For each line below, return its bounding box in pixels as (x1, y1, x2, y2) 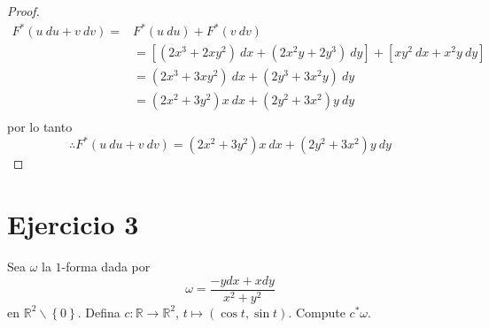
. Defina (77, 302, 120, 321)
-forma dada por (61, 257, 151, 276)
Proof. (7, 2, 40, 19)
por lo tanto (7, 118, 73, 136)
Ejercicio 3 (7, 206, 139, 242)
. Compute (288, 302, 345, 321)
